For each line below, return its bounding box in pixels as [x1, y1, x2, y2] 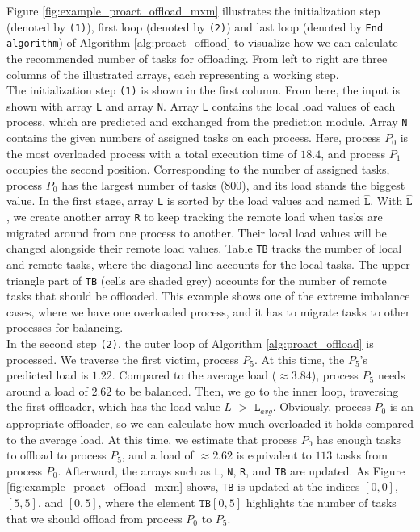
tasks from [336, 446, 388, 463]
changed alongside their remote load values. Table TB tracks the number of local [6, 240, 402, 257]
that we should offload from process [6, 509, 183, 526]
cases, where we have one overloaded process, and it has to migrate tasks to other [6, 303, 410, 320]
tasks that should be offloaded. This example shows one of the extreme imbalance [6, 287, 410, 304]
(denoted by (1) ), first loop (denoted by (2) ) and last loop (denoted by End [6, 18, 384, 35]
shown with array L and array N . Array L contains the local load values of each [6, 97, 396, 114]
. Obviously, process [272, 398, 371, 415]
